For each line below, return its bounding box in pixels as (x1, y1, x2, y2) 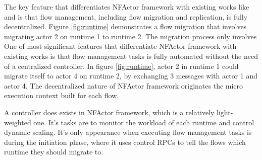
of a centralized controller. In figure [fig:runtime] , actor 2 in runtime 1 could (4, 60, 239, 71)
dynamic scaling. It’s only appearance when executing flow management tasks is (4, 127, 252, 137)
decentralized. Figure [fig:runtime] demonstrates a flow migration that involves (4, 21, 247, 32)
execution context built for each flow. (4, 90, 119, 101)
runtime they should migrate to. (4, 146, 103, 157)
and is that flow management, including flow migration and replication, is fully (4, 11, 248, 22)
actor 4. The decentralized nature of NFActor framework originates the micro (4, 80, 243, 91)
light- (217, 107, 233, 117)
